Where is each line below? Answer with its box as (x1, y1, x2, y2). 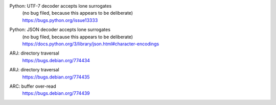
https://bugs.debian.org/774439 (22, 90, 90, 96)
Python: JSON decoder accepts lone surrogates (9, 27, 111, 33)
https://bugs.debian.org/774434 (22, 57, 90, 63)
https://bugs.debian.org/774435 (22, 74, 90, 80)
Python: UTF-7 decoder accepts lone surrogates (9, 3, 112, 9)
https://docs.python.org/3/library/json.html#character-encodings (22, 41, 159, 47)
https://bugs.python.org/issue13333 (22, 17, 98, 23)
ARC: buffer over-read (9, 83, 56, 89)
